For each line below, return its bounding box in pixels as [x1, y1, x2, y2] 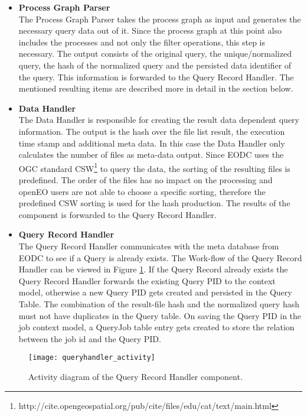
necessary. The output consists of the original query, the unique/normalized [18, 47, 292, 60]
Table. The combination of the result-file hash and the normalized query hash [18, 297, 299, 310]
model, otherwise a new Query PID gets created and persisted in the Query [18, 286, 292, 298]
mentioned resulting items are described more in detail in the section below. [18, 82, 293, 95]
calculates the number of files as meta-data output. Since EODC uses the [18, 148, 284, 161]
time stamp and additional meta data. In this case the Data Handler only [18, 136, 285, 149]
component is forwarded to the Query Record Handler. [18, 208, 217, 220]
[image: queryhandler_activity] [28, 353, 155, 362]
